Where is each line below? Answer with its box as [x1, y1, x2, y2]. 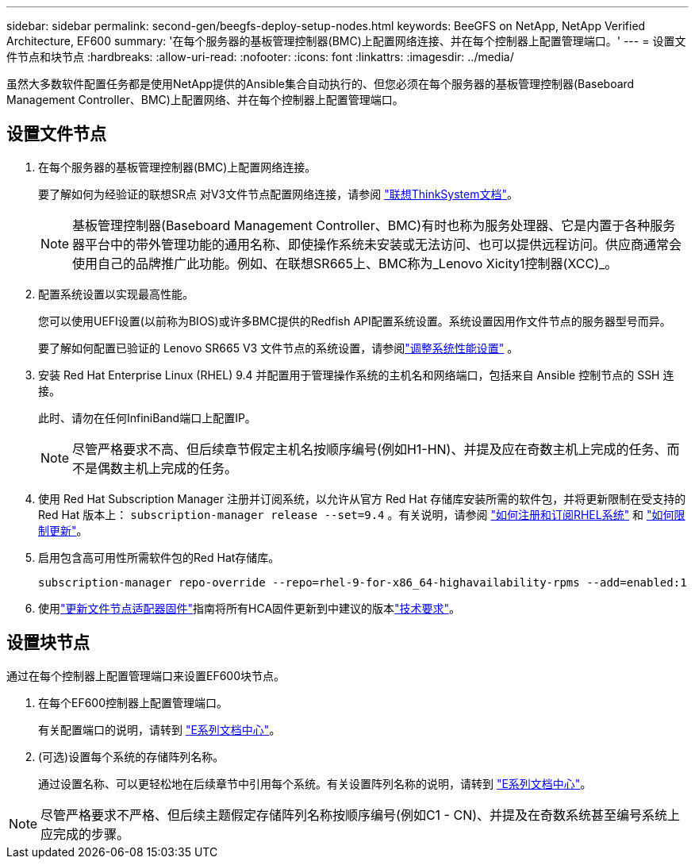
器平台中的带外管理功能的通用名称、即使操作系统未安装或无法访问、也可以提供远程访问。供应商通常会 [72, 236, 682, 252]
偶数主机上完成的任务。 [98, 459, 238, 476]
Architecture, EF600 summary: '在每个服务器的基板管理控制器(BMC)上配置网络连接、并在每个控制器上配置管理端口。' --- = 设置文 [6, 34, 686, 48]
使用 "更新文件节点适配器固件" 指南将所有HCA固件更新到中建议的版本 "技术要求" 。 [38, 601, 461, 615]
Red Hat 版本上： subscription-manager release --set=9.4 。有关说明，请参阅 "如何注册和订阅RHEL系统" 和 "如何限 [38, 507, 685, 521]
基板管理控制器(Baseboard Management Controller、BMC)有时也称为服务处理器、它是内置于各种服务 [72, 217, 676, 233]
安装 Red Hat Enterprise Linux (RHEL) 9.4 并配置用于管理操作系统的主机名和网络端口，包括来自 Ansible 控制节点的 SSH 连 [38, 367, 674, 382]
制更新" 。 [38, 523, 88, 537]
